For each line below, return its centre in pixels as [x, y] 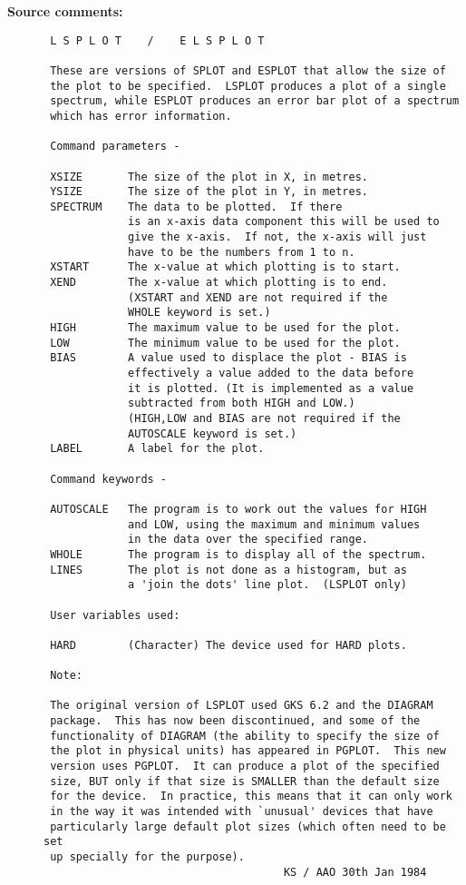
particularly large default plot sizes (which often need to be [248, 826]
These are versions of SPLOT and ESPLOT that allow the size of [248, 70]
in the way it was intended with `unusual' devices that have [242, 812]
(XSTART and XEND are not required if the [258, 297]
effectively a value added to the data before [271, 374]
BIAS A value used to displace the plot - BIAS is [228, 358]
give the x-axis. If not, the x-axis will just [277, 237]
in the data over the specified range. [248, 540]
